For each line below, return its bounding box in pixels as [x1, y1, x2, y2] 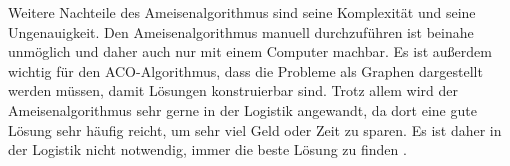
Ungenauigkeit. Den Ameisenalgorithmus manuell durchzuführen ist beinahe [8, 21, 474, 42]
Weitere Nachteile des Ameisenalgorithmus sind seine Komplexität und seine [8, 2, 476, 22]
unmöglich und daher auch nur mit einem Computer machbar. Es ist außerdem [8, 41, 492, 62]
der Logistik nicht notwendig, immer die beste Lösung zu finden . [8, 139, 407, 160]
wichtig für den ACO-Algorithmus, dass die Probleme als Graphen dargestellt [8, 60, 483, 81]
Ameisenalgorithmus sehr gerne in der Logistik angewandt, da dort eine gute [8, 99, 477, 120]
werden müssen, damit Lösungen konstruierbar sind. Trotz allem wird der [8, 80, 459, 101]
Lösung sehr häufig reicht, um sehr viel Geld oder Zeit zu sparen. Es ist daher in [8, 119, 502, 140]
